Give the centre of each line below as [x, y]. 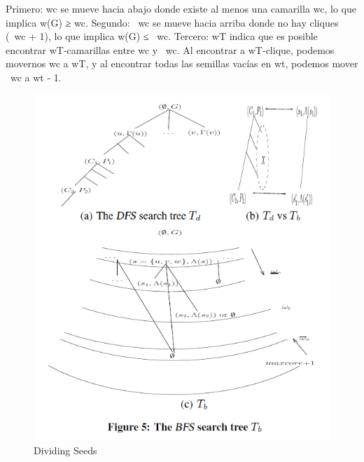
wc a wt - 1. [36, 77]
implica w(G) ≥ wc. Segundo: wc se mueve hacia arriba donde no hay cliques [172, 22]
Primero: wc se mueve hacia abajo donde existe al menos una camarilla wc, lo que [181, 8]
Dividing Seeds [65, 450]
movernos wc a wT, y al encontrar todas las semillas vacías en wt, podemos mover [182, 63]
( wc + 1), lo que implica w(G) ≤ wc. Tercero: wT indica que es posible [162, 36]
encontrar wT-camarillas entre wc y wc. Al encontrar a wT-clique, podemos [170, 49]
